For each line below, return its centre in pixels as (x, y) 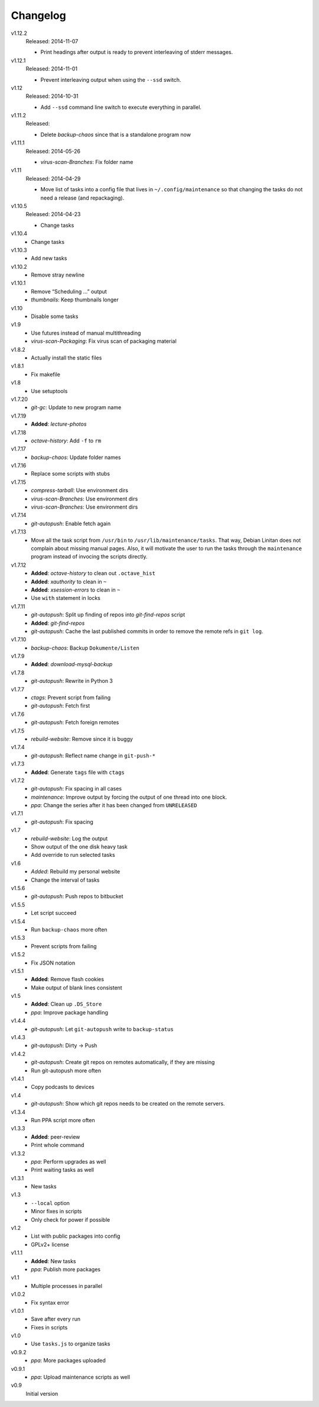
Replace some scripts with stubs (71, 474)
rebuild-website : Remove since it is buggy (82, 739)
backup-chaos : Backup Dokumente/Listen (85, 648)
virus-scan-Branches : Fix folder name (87, 162)
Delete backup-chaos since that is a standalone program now (116, 134)
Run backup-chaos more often (69, 929)
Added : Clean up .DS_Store (66, 1004)
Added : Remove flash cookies (68, 979)
